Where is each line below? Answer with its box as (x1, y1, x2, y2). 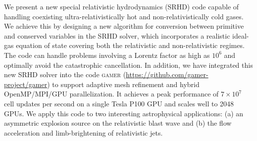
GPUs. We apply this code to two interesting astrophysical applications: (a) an (4, 108, 244, 118)
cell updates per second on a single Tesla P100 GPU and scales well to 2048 (4, 98, 234, 108)
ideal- (232, 30, 249, 41)
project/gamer (4, 79, 48, 89)
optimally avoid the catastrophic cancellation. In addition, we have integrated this (4, 59, 253, 70)
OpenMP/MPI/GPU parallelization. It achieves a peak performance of (4, 89, 219, 99)
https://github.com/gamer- (126, 69, 208, 80)
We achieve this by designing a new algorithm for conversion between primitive (4, 21, 244, 31)
